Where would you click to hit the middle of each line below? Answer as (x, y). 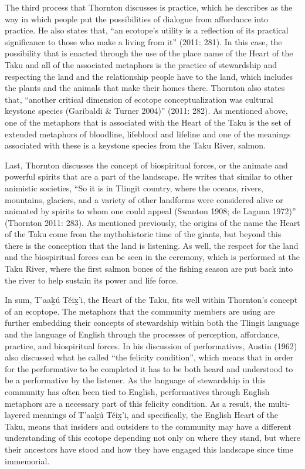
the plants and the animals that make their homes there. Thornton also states (145, 88)
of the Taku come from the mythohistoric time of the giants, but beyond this (143, 234)
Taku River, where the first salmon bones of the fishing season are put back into (149, 269)
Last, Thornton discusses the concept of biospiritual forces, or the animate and (146, 165)
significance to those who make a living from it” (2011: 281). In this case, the (143, 41)
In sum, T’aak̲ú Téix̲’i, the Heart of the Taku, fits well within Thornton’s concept (151, 300)
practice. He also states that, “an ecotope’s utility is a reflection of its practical (147, 30)
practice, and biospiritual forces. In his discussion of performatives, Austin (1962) (151, 345)
